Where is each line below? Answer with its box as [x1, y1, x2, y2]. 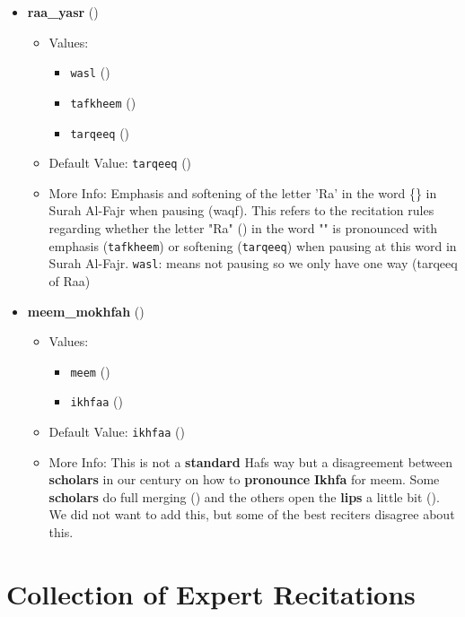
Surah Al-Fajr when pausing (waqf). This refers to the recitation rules [48, 201, 434, 220]
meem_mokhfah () [27, 301, 145, 320]
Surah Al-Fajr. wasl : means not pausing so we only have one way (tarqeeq [48, 254, 458, 273]
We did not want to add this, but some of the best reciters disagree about [48, 505, 455, 524]
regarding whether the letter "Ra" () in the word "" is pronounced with [48, 219, 438, 237]
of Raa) [48, 271, 91, 290]
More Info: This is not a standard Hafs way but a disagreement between [48, 452, 453, 471]
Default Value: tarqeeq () [48, 153, 192, 172]
